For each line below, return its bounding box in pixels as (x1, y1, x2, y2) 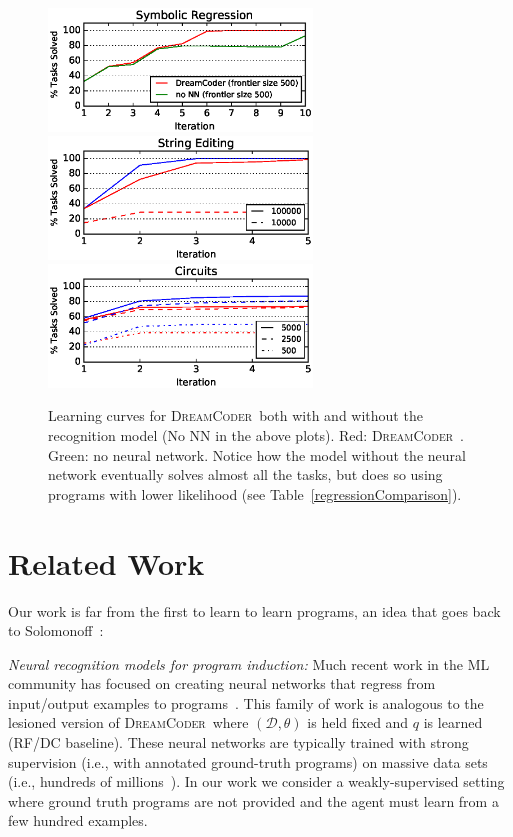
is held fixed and (307, 712, 409, 733)
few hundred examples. (8, 810, 148, 831)
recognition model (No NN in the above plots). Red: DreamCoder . (48, 425, 465, 446)
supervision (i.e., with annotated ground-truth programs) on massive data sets (8, 751, 488, 772)
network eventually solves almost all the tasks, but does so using (48, 464, 443, 485)
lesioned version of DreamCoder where (8, 712, 249, 733)
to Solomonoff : (8, 620, 104, 641)
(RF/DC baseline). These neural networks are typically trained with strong (8, 732, 469, 753)
